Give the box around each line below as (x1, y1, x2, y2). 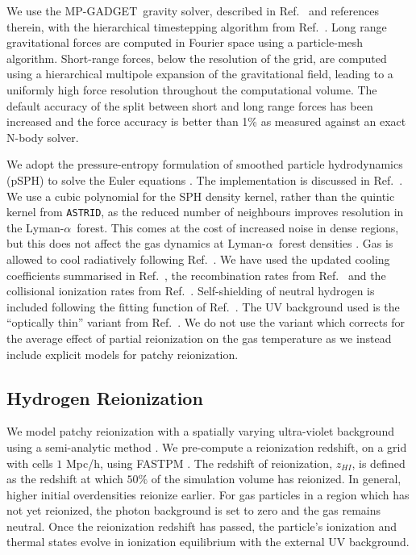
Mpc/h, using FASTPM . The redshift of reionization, (65, 454, 333, 471)
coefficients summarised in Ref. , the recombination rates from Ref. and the (6, 266, 386, 283)
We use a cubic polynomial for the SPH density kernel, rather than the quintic (6, 187, 395, 204)
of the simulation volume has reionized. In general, (151, 470, 401, 487)
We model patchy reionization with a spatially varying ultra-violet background (6, 423, 394, 440)
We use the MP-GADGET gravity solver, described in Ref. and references (6, 2, 379, 19)
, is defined (352, 454, 406, 471)
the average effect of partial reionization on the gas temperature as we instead (6, 329, 392, 346)
